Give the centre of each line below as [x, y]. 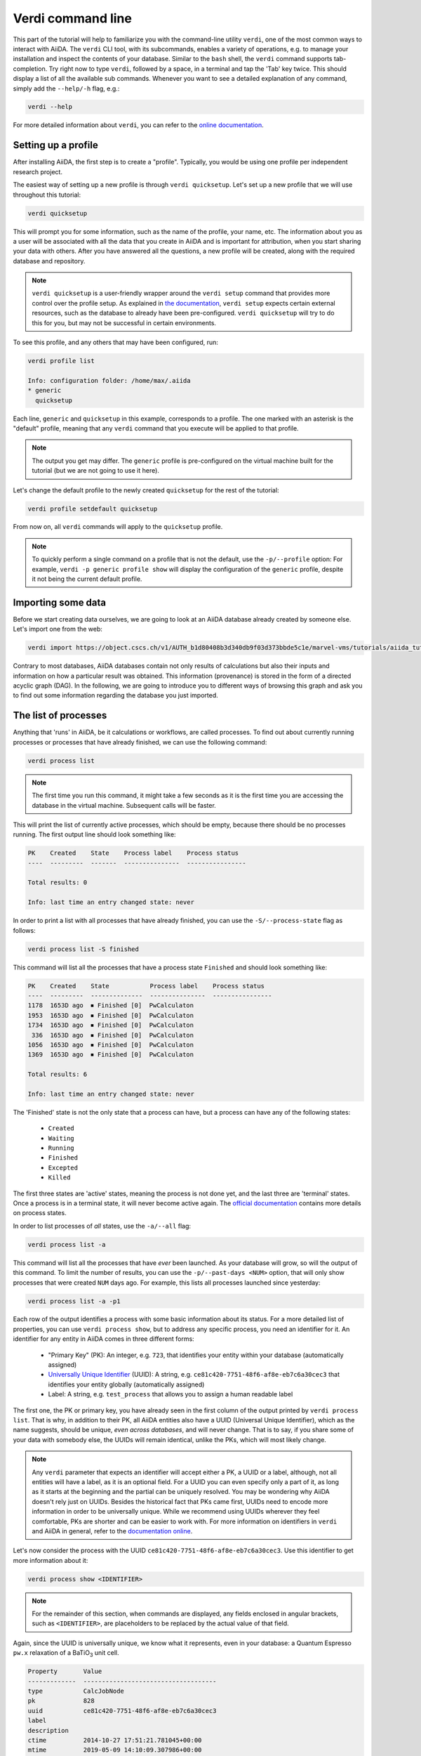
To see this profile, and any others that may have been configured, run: [116, 342]
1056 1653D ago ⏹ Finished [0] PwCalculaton [111, 1044]
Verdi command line [73, 18]
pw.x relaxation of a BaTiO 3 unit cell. [66, 1654]
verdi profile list [61, 361]
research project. [38, 171]
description [48, 1730]
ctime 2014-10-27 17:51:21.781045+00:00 [115, 1740]
